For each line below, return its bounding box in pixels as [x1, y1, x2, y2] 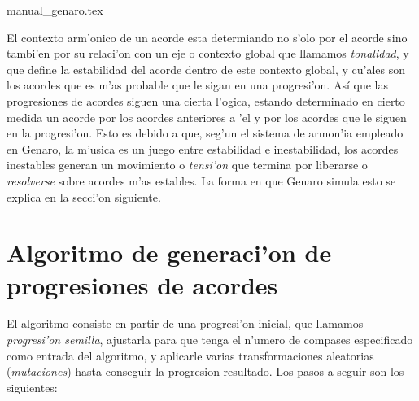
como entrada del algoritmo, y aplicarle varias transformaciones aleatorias [7, 347, 374, 364]
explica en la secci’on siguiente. [7, 188, 161, 205]
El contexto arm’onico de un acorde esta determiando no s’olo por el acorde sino [7, 28, 408, 46]
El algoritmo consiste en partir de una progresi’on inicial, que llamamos [7, 315, 364, 332]
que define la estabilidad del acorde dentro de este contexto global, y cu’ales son [7, 60, 405, 77]
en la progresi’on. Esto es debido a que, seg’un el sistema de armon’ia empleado [7, 124, 404, 142]
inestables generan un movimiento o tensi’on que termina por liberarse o [7, 156, 368, 173]
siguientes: [7, 378, 58, 395]
